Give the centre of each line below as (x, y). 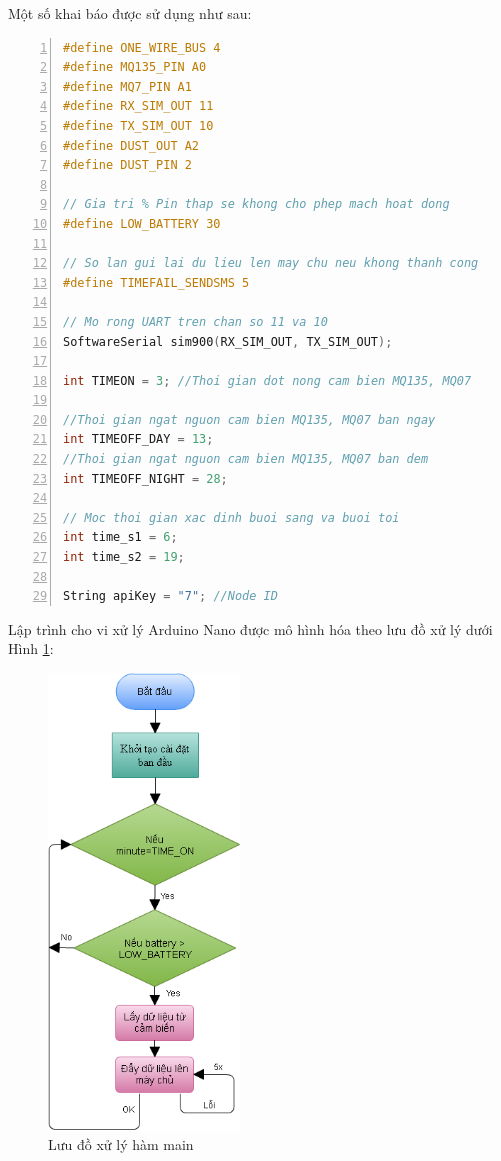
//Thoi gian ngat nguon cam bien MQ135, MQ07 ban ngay (249, 419)
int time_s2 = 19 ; (124, 557)
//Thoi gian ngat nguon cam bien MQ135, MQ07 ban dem (246, 459)
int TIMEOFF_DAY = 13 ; (138, 439)
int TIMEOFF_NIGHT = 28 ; (145, 478)
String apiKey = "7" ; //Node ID (170, 596)
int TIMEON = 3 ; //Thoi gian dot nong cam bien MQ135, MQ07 (267, 380)
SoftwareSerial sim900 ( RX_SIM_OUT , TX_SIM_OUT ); (228, 341)
